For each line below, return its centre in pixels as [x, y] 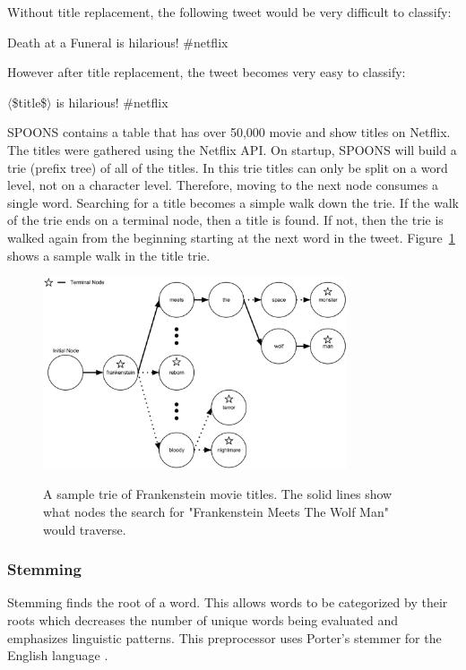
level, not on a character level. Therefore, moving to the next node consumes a [223, 185]
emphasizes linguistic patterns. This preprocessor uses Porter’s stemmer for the [224, 637]
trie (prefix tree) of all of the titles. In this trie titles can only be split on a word [228, 167]
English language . [58, 655]
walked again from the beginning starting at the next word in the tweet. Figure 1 [231, 237]
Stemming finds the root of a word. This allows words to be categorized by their [228, 602]
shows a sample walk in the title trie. [109, 255]
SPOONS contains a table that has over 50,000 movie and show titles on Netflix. [229, 132]
